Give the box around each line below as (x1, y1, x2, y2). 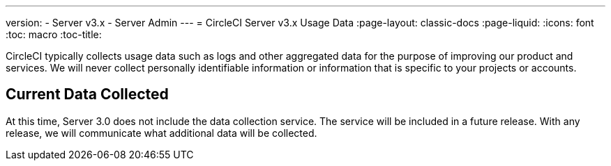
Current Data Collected (6, 85, 169, 103)
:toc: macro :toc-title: (6, 28, 102, 40)
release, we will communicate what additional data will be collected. (6, 126, 317, 139)
